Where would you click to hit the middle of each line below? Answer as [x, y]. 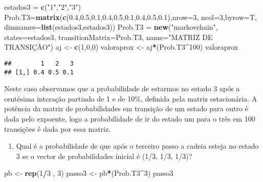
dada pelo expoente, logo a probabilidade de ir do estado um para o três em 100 [130, 119]
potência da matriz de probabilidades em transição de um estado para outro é [126, 108]
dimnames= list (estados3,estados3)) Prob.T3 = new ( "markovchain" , [111, 27]
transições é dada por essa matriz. [58, 128]
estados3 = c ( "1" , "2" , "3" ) [43, 7]
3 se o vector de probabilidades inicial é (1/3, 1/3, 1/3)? [104, 156]
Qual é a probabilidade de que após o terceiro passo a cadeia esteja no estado [137, 146]
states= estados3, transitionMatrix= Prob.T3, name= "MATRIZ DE [108, 37]
